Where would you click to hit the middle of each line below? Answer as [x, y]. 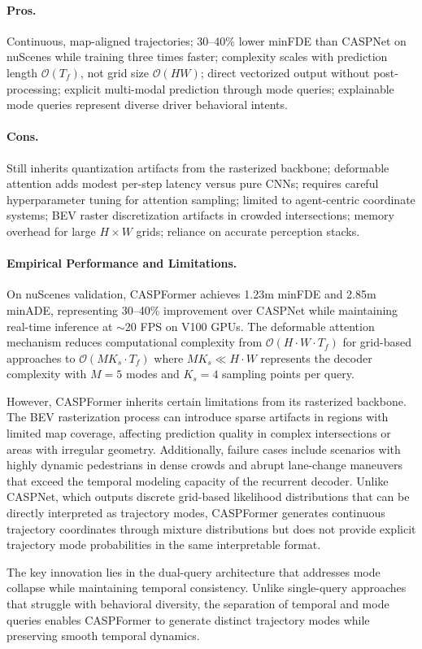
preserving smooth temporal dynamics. [103, 636]
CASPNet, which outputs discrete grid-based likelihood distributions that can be [208, 497]
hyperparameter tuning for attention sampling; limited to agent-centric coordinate [211, 199]
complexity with [47, 374]
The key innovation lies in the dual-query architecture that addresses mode [194, 571]
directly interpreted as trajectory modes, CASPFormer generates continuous [196, 513]
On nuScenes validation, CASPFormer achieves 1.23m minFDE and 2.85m [191, 294]
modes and [152, 374]
